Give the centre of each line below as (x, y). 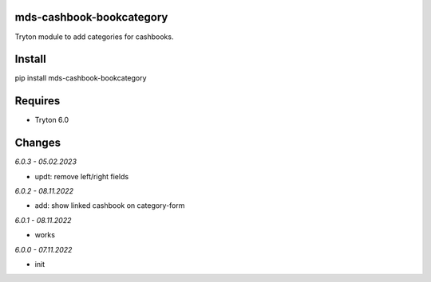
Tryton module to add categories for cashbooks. (94, 37)
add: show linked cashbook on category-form (110, 206)
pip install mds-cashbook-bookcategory (81, 78)
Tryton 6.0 (52, 120)
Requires (38, 101)
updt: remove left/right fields (82, 176)
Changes (38, 143)
